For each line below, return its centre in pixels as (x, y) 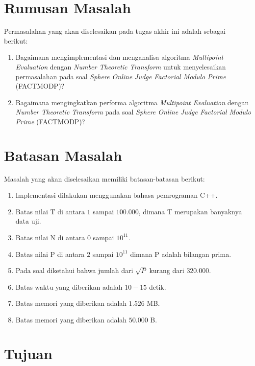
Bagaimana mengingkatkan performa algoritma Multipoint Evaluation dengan (132, 102)
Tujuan (28, 353)
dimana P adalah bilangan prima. (181, 254)
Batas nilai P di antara (50, 254)
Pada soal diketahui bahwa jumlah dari (74, 270)
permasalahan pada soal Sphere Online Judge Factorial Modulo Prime (121, 76)
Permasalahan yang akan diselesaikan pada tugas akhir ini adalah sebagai (115, 31)
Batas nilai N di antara (50, 237)
